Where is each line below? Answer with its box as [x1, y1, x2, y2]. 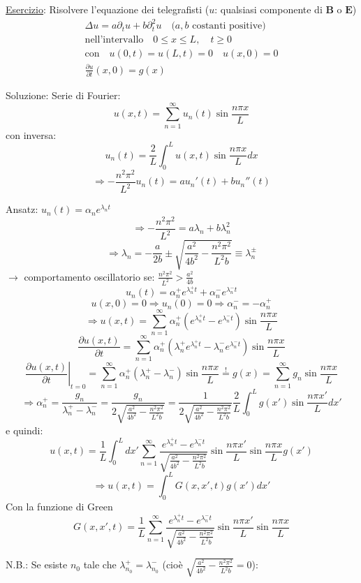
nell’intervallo [84, 35, 144, 45]
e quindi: [6, 422, 43, 437]
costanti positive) [192, 21, 266, 31]
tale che [83, 557, 117, 572]
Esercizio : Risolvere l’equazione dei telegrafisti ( [6, 2, 209, 16]
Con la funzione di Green [6, 499, 113, 513]
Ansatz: [6, 202, 38, 216]
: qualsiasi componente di [214, 2, 323, 16]
